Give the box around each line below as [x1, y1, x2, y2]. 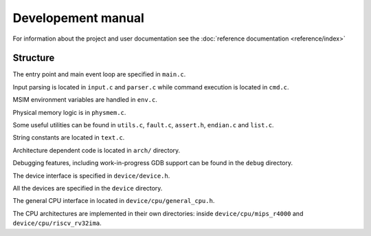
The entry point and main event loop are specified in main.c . [12, 70, 186, 78]
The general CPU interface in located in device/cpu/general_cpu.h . [12, 197, 215, 205]
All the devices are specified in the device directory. [12, 184, 163, 192]
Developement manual [12, 10, 144, 25]
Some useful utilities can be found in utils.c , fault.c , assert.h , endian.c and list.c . [12, 121, 274, 129]
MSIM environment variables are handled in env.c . [12, 96, 157, 104]
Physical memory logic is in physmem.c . [12, 108, 126, 116]
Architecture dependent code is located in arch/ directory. [12, 146, 181, 154]
